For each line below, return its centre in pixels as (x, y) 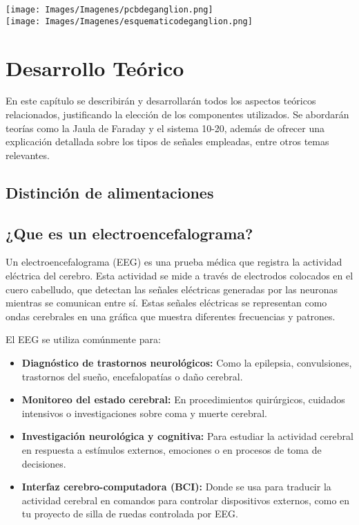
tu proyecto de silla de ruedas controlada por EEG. (130, 514)
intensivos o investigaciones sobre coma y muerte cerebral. (144, 413)
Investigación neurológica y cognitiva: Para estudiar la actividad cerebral (187, 436)
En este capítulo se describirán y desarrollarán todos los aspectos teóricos (161, 101)
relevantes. (28, 155)
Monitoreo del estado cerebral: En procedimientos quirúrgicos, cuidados (183, 399)
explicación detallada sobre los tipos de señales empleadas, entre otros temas (167, 141)
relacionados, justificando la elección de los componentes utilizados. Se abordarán (177, 114)
